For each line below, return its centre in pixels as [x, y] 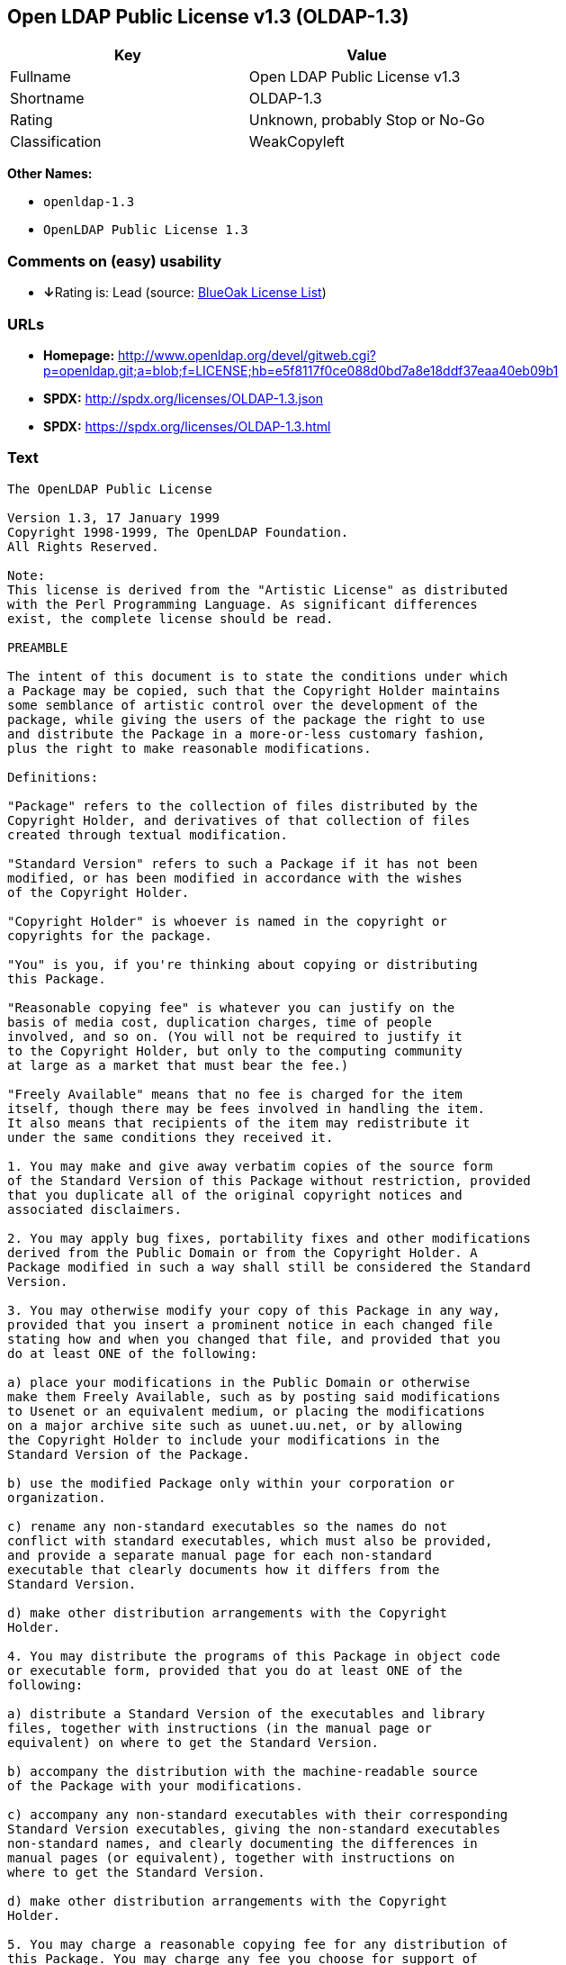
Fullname [40, 77]
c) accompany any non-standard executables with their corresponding [258, 1814]
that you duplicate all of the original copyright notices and [235, 1195]
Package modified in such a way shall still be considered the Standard [269, 1267]
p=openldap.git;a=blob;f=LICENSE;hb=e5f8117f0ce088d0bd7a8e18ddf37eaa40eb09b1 [301, 370]
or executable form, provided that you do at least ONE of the [235, 1670]
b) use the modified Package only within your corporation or [231, 1483]
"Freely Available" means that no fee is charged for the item [235, 1094]
